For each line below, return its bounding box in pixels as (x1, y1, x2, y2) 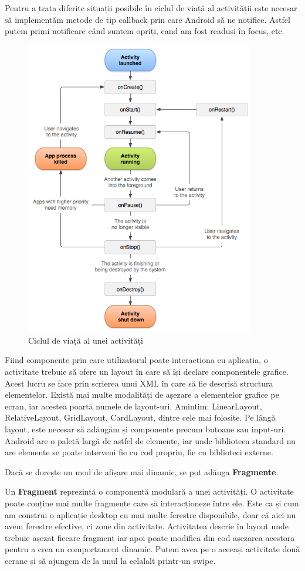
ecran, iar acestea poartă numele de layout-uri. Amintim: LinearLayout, (5, 399, 262, 412)
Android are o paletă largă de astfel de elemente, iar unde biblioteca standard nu (5, 434, 296, 446)
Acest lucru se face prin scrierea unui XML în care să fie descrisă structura (5, 377, 273, 389)
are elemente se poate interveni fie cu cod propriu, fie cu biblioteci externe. (5, 446, 273, 458)
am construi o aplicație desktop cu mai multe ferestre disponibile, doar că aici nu (5, 508, 296, 520)
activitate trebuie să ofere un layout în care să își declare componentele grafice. (5, 365, 289, 377)
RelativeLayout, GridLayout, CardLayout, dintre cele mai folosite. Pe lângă (5, 411, 276, 424)
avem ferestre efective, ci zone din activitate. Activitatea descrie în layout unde (5, 520, 289, 532)
